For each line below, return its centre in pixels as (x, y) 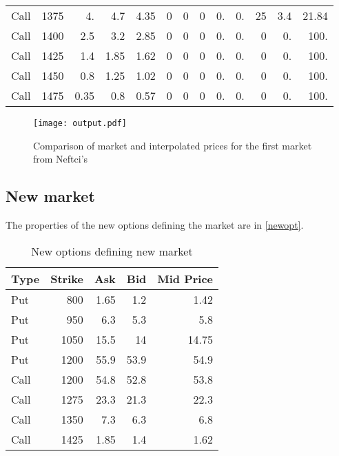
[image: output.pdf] (80, 123)
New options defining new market (112, 251)
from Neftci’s (61, 159)
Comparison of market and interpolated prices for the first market (173, 145)
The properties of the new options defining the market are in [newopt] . (155, 225)
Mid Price (185, 278)
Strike (67, 278)
